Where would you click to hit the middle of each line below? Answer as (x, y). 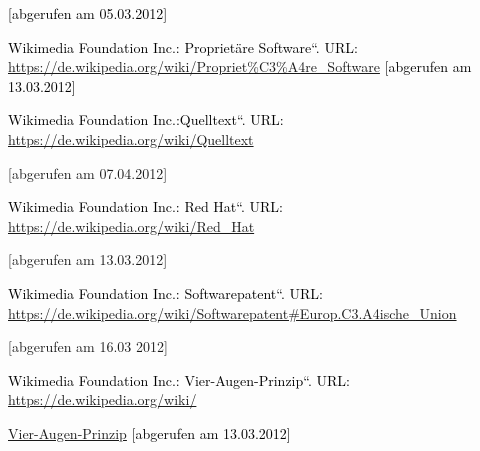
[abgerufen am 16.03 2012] (88, 346)
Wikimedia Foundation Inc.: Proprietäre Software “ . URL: (183, 46)
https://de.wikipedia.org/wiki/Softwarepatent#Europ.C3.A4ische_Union (232, 312)
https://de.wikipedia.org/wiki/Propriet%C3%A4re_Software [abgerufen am (240, 66)
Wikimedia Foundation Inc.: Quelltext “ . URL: (146, 119)
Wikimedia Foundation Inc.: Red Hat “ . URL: (145, 206)
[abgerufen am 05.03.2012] (88, 13)
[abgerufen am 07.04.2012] (88, 172)
